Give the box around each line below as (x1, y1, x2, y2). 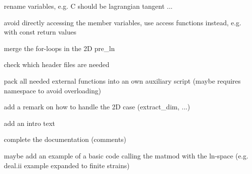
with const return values (4, 27, 77, 37)
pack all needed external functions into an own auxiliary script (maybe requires (4, 75, 241, 86)
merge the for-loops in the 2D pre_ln (4, 43, 115, 53)
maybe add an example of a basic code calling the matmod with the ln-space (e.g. (4, 150, 249, 160)
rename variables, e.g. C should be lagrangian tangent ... (4, 1, 173, 11)
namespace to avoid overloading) (4, 85, 101, 95)
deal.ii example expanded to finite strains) (4, 160, 130, 170)
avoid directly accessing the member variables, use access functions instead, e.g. (4, 17, 241, 27)
